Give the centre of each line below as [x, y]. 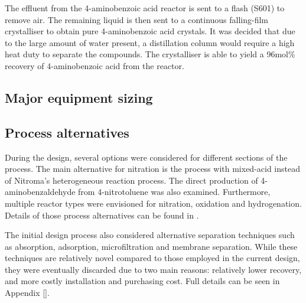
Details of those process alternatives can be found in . [102, 215]
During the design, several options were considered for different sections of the [146, 157]
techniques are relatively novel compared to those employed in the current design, [152, 258]
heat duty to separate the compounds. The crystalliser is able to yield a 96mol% [150, 54]
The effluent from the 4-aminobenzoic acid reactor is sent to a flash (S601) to [145, 8]
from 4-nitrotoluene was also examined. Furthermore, [174, 192]
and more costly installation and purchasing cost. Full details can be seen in [142, 281]
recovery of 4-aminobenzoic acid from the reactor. [95, 65]
